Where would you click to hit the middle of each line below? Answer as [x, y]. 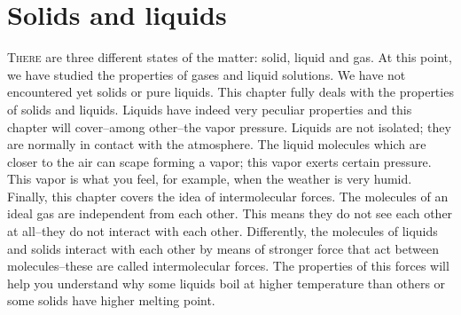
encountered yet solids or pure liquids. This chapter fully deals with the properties [230, 92]
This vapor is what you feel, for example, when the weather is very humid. [210, 179]
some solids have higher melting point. [111, 300]
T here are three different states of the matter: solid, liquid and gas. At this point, [230, 57]
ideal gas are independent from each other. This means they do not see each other [230, 213]
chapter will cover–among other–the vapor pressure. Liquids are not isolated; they [229, 126]
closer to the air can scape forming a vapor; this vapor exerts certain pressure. [219, 161]
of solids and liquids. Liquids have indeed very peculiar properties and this [210, 109]
